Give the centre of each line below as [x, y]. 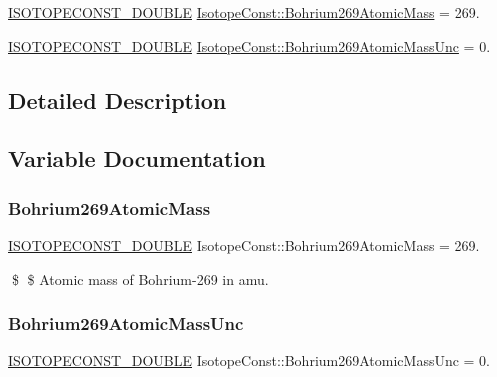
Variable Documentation [137, 158]
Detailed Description [117, 99]
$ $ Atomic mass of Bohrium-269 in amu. [140, 278]
